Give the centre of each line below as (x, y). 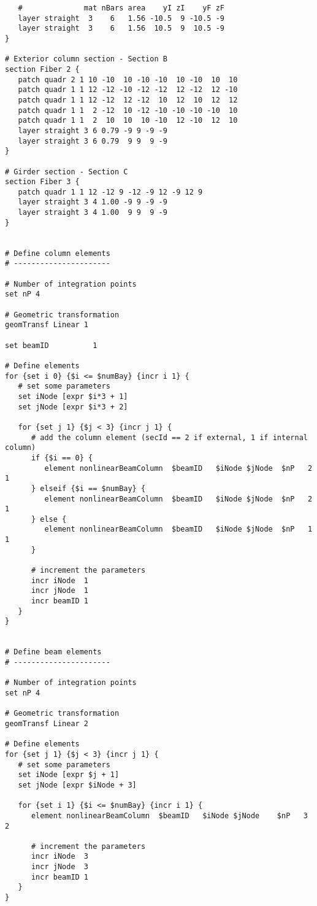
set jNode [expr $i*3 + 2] (73, 407)
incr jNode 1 (60, 591)
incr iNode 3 (60, 857)
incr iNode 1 (60, 580)
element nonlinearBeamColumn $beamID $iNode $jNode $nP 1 (178, 529)
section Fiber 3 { (42, 182)
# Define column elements (58, 253)
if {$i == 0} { (62, 458)
